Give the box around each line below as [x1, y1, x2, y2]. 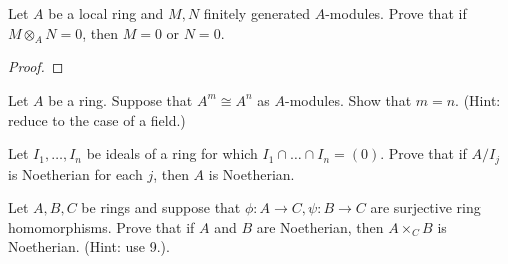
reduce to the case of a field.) [8, 109, 186, 130]
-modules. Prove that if [325, 3, 467, 23]
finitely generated [203, 3, 311, 23]
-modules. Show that [285, 89, 412, 110]
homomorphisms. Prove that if [8, 216, 195, 237]
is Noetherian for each [8, 163, 143, 184]
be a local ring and [48, 3, 164, 23]
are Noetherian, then [256, 216, 384, 237]
